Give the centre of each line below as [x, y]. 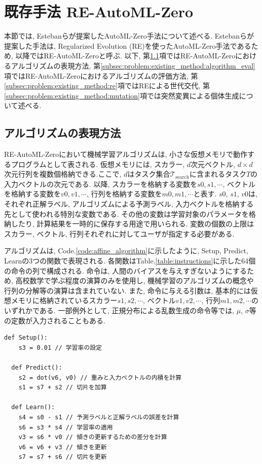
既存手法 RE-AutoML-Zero [99, 11]
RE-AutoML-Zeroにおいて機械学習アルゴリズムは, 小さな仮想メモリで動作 [126, 154]
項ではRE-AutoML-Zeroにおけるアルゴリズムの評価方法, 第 [101, 75]
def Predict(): [37, 367]
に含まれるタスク [218, 174]
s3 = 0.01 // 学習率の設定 [60, 347]
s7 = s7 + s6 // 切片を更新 [63, 457]
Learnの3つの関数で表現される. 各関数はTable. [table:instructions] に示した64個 [130, 261]
